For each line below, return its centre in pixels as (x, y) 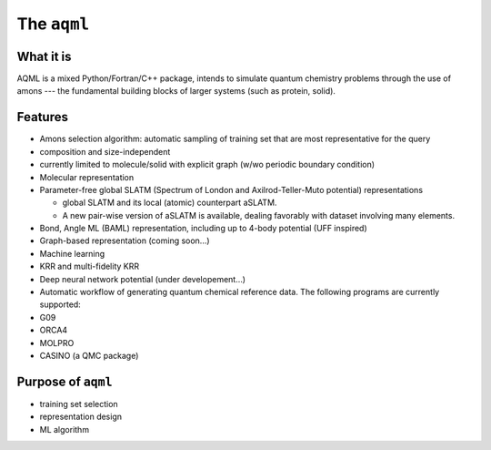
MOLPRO (57, 343)
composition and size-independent (105, 151)
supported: (60, 304)
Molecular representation (87, 177)
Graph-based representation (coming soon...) (125, 240)
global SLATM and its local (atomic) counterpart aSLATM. (170, 203)
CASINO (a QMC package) (89, 356)
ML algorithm (65, 429)
